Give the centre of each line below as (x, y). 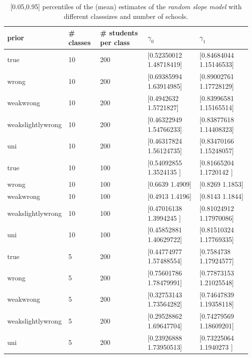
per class (115, 42)
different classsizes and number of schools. (126, 16)
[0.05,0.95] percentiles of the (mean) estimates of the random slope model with (126, 6)
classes (80, 42)
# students (119, 33)
